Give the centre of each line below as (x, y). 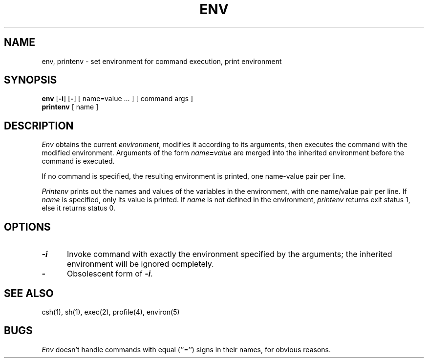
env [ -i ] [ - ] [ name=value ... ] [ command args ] (118, 99)
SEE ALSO (29, 293)
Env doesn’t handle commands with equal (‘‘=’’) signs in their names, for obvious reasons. (186, 349)
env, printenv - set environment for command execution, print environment (162, 61)
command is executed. (78, 161)
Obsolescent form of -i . (110, 274)
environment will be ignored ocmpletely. (140, 264)
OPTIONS (27, 227)
